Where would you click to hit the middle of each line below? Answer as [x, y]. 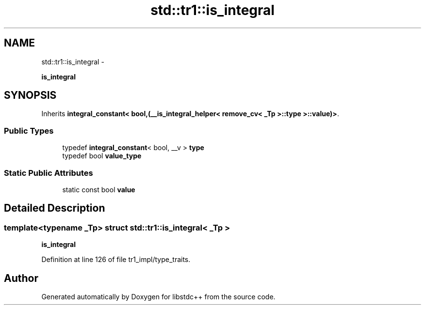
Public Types [29, 131]
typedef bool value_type [102, 156]
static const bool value [99, 189]
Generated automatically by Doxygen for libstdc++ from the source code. [158, 297]
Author [21, 278]
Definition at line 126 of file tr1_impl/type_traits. [116, 260]
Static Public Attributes [49, 173]
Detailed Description [55, 208]
